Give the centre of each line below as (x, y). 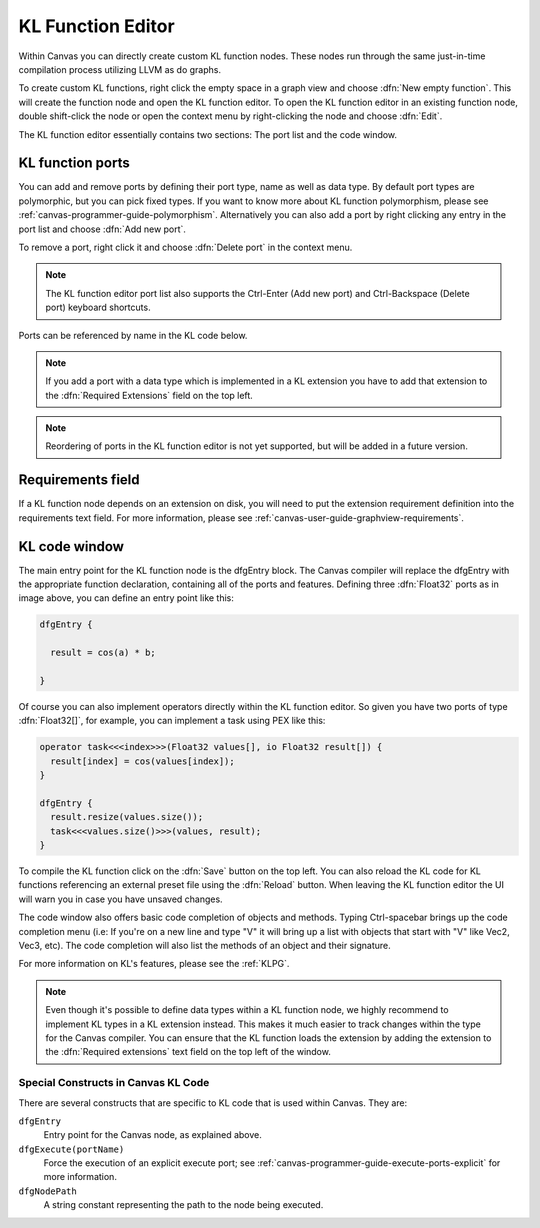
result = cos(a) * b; (103, 653)
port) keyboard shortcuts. (98, 307)
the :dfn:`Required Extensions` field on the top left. (149, 395)
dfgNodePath (47, 1191)
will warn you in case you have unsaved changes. (121, 899)
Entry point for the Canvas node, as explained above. (152, 1135)
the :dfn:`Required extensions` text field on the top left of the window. (188, 1052)
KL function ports (74, 163)
